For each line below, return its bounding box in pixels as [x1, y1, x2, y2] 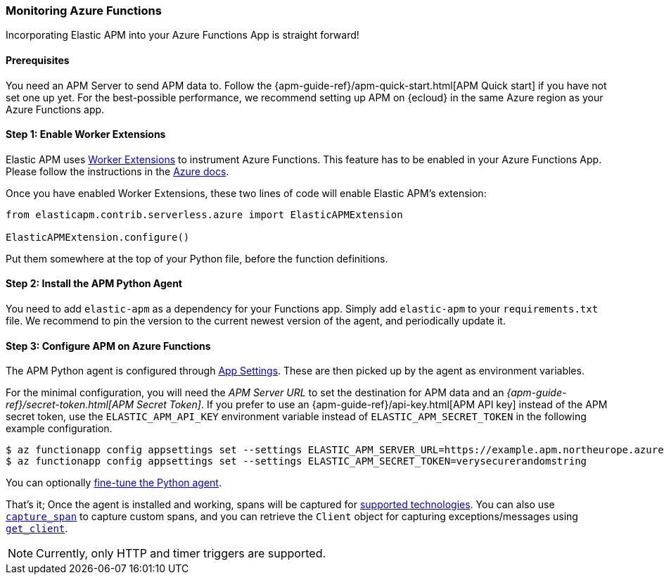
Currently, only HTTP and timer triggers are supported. [36, 546, 326, 561]
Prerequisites [6, 53, 70, 66]
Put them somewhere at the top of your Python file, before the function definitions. [6, 252, 388, 265]
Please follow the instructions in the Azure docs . [6, 165, 229, 177]
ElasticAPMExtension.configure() [6, 231, 190, 243]
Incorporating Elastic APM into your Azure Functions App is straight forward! [6, 29, 359, 42]
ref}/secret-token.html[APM [6, 398, 134, 411]
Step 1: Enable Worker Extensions [6, 128, 166, 141]
